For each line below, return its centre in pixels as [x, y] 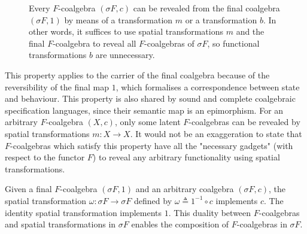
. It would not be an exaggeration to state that [216, 133]
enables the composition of [180, 224]
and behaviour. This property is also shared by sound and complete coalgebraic [150, 98]
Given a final [28, 189]
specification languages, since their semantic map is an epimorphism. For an [144, 110]
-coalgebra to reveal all [95, 43]
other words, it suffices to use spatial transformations [126, 31]
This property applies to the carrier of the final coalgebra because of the [137, 75]
